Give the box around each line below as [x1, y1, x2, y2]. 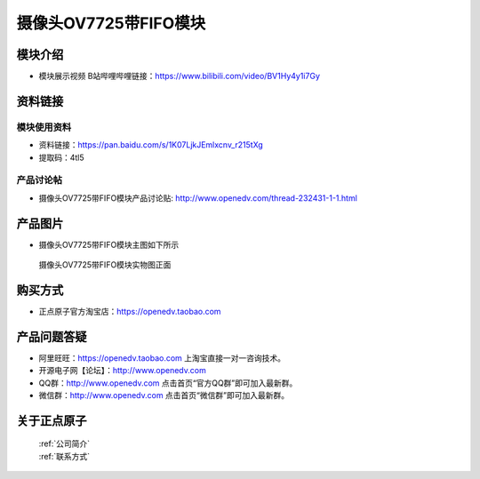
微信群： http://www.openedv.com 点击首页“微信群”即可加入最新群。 [38, 390, 289, 401]
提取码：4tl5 [38, 152, 84, 163]
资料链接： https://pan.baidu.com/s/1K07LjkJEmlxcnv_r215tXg [38, 140, 264, 150]
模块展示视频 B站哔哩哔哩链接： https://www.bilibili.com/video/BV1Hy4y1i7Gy [38, 71, 320, 82]
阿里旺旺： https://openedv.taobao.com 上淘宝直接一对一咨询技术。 [38, 352, 286, 363]
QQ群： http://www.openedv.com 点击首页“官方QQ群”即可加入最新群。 [38, 378, 298, 388]
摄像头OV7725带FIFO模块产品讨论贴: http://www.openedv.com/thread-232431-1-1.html [38, 192, 357, 204]
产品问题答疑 [16, 329, 87, 344]
